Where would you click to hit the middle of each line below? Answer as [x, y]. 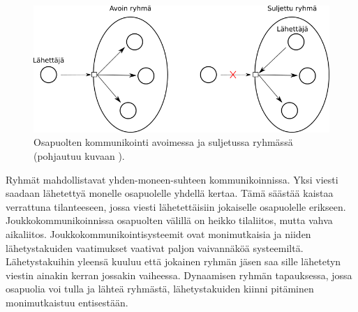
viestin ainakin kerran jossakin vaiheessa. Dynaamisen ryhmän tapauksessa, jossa [179, 275]
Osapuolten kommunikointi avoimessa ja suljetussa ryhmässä [163, 142]
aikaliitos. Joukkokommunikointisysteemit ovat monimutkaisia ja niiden [158, 234]
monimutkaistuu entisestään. [67, 302]
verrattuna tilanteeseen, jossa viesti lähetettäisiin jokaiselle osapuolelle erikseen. [176, 206]
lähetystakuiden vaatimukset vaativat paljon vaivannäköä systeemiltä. [155, 247]
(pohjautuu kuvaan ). [79, 156]
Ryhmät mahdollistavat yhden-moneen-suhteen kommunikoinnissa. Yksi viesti [172, 179]
